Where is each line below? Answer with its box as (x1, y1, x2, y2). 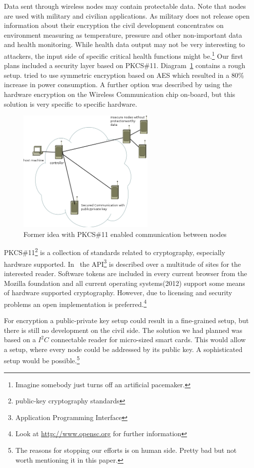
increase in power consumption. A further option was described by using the (4, 79, 232, 90)
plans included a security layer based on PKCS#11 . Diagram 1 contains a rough (4, 60, 245, 70)
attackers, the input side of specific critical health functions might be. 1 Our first (4, 49, 243, 61)
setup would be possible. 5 (4, 354, 80, 366)
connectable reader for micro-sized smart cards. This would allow (51, 334, 246, 345)
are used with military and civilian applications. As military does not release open (4, 10, 250, 21)
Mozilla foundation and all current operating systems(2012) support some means (4, 278, 245, 288)
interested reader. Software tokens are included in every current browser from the (4, 268, 247, 278)
